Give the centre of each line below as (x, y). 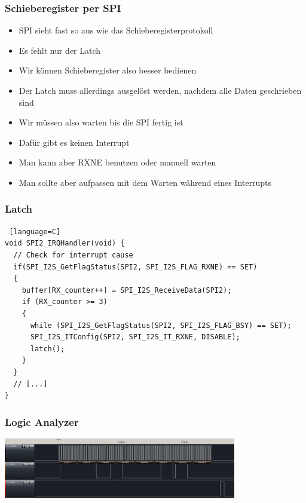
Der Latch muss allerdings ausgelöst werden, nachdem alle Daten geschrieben (160, 90)
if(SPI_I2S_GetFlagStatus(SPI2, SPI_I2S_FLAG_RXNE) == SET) (135, 267)
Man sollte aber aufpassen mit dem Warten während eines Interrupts (145, 182)
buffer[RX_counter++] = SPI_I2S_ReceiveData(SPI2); (127, 290)
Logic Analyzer (42, 421)
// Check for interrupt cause (73, 255)
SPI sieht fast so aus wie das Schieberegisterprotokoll (116, 30)
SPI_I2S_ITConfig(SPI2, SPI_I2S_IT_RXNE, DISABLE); (135, 337)
